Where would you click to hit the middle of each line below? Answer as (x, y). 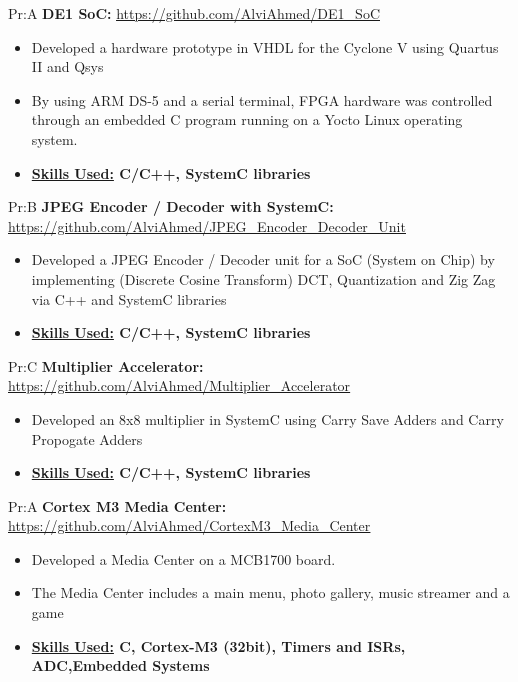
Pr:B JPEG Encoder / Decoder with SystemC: (171, 206)
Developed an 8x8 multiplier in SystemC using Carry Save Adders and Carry (267, 418)
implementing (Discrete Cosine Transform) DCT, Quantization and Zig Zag (263, 278)
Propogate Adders (87, 438)
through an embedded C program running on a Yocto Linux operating (247, 119)
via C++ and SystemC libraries (129, 298)
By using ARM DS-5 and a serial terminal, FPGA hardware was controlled (262, 99)
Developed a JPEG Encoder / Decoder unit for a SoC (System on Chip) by (263, 259)
